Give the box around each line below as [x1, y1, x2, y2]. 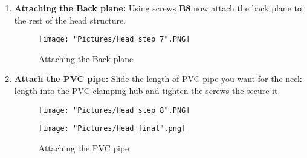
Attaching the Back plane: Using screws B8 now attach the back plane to [14, 2, 302, 14]
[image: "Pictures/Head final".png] [38, 124, 186, 133]
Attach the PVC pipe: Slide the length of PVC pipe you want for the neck [14, 72, 302, 85]
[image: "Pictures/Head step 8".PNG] [38, 106, 190, 115]
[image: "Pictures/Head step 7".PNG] [38, 35, 190, 44]
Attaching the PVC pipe [38, 141, 129, 154]
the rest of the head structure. [14, 13, 126, 26]
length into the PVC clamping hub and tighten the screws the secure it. [14, 84, 280, 97]
